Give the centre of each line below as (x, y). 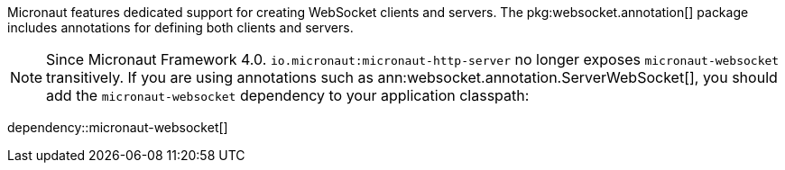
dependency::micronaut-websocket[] (118, 127)
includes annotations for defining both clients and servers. (180, 27)
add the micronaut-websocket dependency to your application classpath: (288, 95)
